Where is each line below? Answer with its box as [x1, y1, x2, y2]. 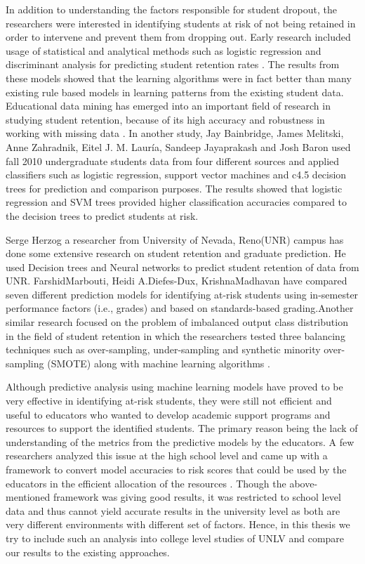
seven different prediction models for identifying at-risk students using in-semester [6, 287, 359, 301]
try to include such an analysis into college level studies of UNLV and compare [6, 530, 345, 545]
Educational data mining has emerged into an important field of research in [6, 98, 331, 113]
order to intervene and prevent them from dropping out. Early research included [6, 29, 351, 44]
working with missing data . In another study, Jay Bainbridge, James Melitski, [6, 126, 344, 140]
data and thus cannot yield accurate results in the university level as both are [6, 503, 340, 518]
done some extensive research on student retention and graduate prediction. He [6, 246, 346, 261]
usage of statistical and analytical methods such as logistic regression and [6, 43, 321, 58]
